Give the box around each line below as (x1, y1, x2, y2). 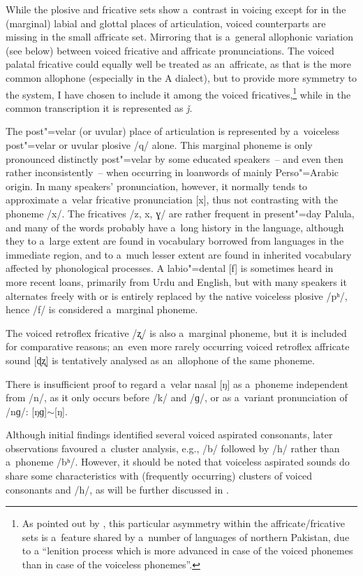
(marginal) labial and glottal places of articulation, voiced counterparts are (6, 15, 326, 30)
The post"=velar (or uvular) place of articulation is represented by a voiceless (6, 124, 339, 138)
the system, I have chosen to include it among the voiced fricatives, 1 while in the (6, 85, 351, 101)
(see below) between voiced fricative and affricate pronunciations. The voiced (6, 43, 334, 57)
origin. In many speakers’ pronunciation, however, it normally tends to (6, 178, 308, 193)
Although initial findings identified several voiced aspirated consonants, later (6, 427, 333, 442)
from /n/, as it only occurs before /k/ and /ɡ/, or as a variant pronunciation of (6, 390, 348, 405)
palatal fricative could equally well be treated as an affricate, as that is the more (6, 57, 352, 71)
